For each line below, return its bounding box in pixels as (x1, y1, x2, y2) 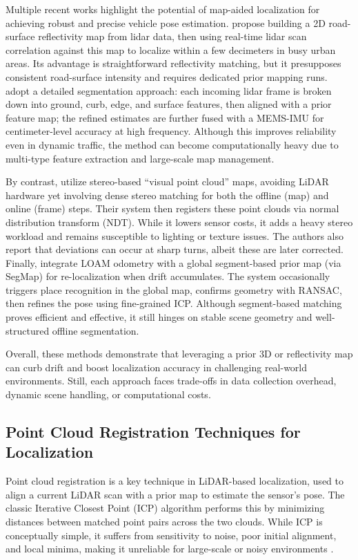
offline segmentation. (52, 323, 139, 337)
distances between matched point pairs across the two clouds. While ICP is (6, 514, 323, 528)
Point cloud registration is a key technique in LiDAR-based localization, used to (6, 474, 344, 488)
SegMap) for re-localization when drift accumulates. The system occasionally (6, 269, 330, 283)
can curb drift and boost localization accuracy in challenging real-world (6, 360, 308, 374)
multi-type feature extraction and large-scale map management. (6, 151, 275, 165)
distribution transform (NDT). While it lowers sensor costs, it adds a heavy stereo (6, 214, 353, 229)
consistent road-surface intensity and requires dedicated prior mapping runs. (6, 69, 328, 84)
